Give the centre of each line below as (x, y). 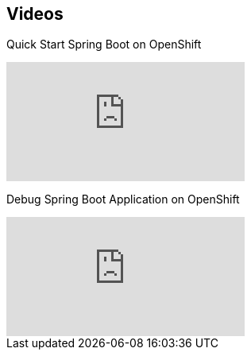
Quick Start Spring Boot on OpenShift (104, 44)
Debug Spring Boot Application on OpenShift (123, 199)
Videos (35, 14)
